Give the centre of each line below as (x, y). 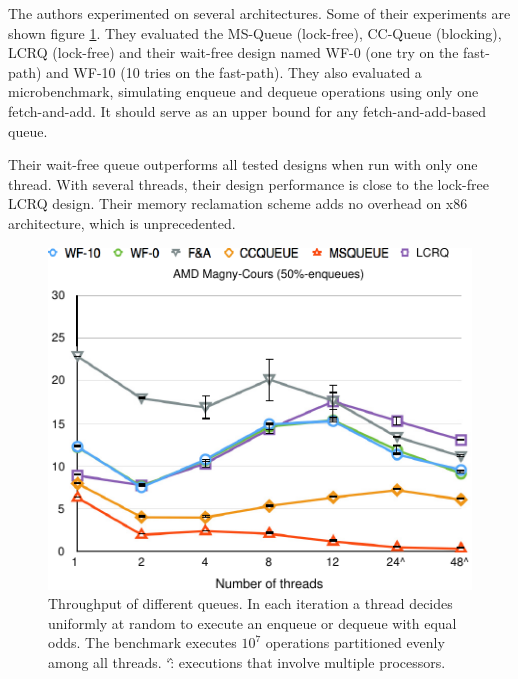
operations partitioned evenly (355, 642)
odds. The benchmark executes (142, 642)
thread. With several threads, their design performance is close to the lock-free (248, 183)
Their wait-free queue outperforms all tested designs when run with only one (243, 164)
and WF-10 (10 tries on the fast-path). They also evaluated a (234, 71)
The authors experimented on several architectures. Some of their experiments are (259, 13)
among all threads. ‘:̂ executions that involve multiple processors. (247, 661)
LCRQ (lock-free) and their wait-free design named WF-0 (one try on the (233, 52)
